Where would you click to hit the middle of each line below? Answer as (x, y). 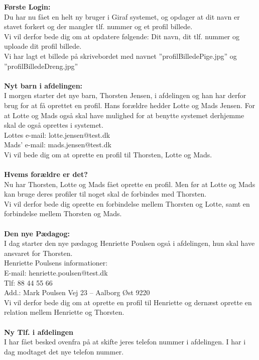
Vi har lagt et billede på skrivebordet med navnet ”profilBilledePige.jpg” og (120, 56)
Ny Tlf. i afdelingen (39, 332)
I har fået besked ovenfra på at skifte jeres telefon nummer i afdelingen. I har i (125, 342)
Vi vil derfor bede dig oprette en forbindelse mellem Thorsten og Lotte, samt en (127, 203)
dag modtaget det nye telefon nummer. (64, 351)
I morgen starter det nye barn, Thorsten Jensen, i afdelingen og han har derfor (125, 95)
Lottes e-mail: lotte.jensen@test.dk (57, 134)
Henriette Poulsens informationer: (56, 263)
